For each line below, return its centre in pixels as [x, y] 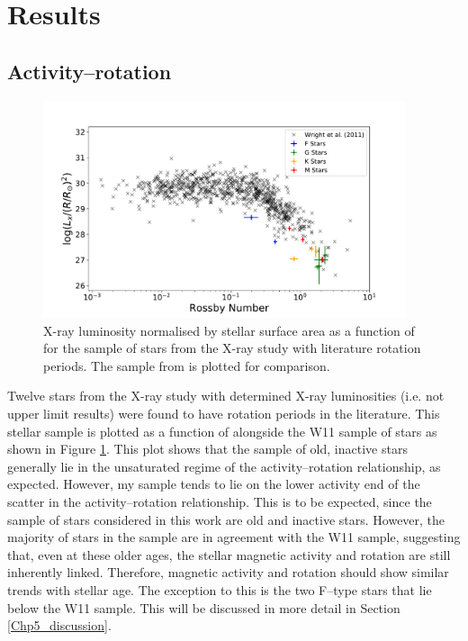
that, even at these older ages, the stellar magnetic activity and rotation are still [229, 554]
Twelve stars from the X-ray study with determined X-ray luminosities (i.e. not [226, 396]
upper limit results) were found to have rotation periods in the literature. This [224, 414]
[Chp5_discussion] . [59, 625]
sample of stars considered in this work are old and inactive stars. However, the [226, 519]
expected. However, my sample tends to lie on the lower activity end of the [214, 484]
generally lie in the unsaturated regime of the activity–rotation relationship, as [224, 466]
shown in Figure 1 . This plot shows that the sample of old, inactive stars [207, 449]
